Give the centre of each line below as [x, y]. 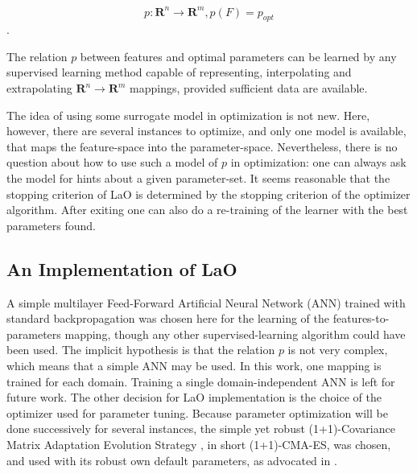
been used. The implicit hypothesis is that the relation [141, 350]
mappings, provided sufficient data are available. [249, 88]
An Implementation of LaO [122, 268]
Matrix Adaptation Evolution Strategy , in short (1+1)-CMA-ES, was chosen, [199, 444]
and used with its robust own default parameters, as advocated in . [172, 460]
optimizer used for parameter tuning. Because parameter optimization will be [197, 412]
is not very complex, [338, 350]
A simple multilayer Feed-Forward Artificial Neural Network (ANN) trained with [206, 302]
